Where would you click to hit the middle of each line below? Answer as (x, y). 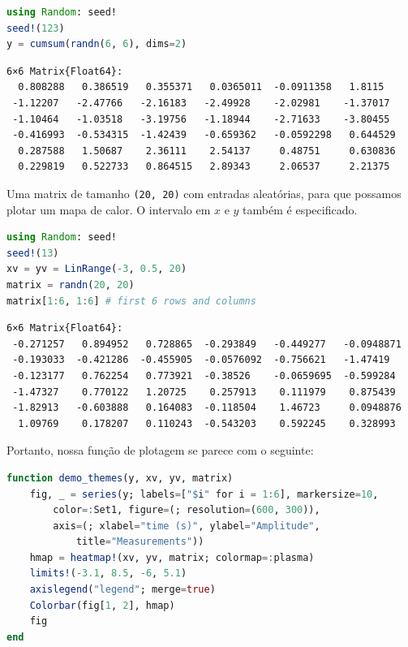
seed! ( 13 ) (33, 253)
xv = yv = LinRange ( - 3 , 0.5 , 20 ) (97, 269)
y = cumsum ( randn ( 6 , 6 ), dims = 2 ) (97, 44)
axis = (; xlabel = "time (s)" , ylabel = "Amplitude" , (187, 526)
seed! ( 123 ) (36, 28)
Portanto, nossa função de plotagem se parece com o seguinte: (160, 450)
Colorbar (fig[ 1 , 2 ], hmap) (102, 605)
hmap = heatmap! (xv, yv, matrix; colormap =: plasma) (172, 557)
